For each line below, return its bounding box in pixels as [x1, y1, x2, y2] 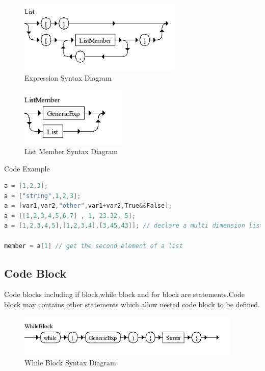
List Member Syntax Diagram [24, 145, 118, 156]
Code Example [4, 163, 50, 174]
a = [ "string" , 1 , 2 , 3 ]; [4, 192, 81, 200]
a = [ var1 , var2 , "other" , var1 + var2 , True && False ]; [4, 202, 172, 210]
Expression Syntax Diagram [24, 72, 112, 83]
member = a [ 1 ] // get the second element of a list [4, 242, 183, 250]
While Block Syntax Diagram [24, 357, 116, 367]
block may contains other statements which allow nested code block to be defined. [4, 299, 260, 310]
